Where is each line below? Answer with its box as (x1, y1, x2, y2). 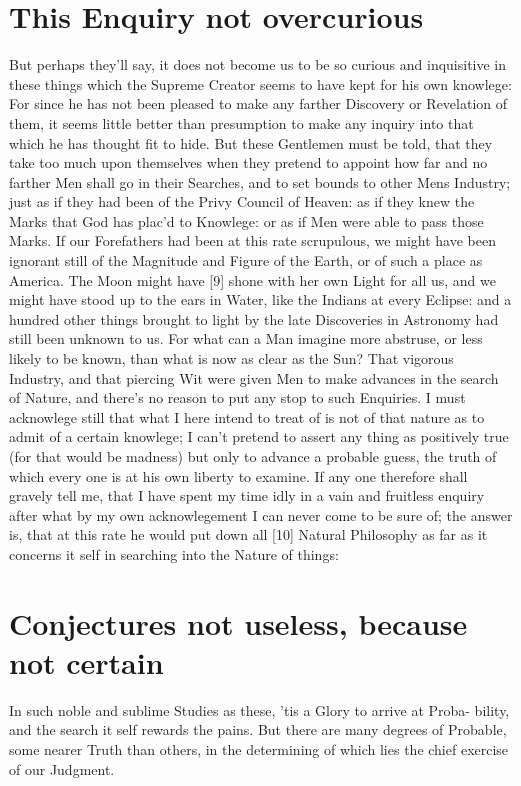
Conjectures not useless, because (9, 602, 468, 643)
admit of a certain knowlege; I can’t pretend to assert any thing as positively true (9, 426, 509, 447)
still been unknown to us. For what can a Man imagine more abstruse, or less (9, 328, 483, 349)
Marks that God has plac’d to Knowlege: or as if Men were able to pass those (9, 210, 484, 231)
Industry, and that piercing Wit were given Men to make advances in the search (9, 367, 499, 388)
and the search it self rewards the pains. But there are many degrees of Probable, (9, 719, 507, 740)
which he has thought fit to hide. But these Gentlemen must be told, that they (9, 132, 493, 153)
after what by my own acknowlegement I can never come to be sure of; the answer (9, 504, 513, 525)
